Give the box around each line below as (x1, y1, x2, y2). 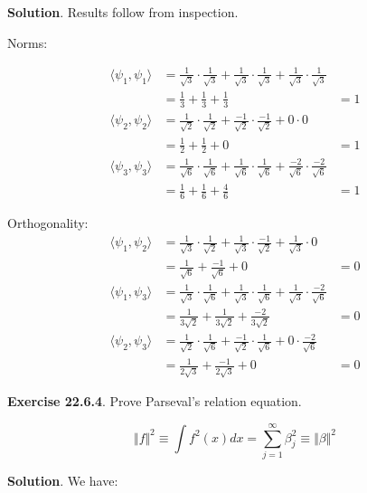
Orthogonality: (7, 213, 89, 232)
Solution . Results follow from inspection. (7, 3, 239, 21)
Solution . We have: (7, 470, 118, 489)
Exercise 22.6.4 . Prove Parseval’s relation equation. (7, 392, 302, 411)
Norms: (7, 33, 48, 52)
